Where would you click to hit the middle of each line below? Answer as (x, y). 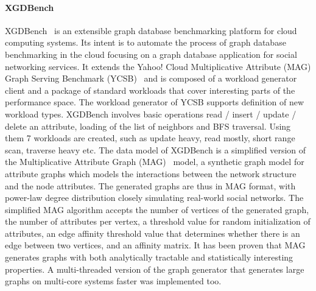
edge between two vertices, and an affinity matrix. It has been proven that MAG (155, 245)
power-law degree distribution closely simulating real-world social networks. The (154, 198)
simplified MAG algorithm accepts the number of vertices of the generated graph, (157, 209)
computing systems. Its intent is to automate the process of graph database (146, 42)
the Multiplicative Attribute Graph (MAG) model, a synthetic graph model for (155, 162)
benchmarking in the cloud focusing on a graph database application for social (151, 54)
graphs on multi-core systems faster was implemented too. (113, 281)
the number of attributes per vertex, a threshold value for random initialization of (158, 221)
